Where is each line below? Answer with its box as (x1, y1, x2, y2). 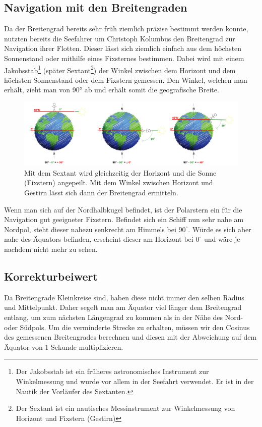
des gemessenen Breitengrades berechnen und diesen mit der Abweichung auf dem (4, 332, 257, 342)
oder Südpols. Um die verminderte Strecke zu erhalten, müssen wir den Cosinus (4, 322, 250, 332)
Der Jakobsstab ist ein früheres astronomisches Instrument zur (16, 366, 209, 377)
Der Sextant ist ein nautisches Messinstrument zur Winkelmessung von (16, 403, 235, 413)
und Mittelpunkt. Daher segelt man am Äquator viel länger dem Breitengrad (4, 302, 242, 312)
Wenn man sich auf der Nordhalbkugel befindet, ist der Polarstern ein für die (4, 204, 242, 215)
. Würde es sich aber (188, 224, 251, 234)
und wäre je (204, 234, 240, 244)
